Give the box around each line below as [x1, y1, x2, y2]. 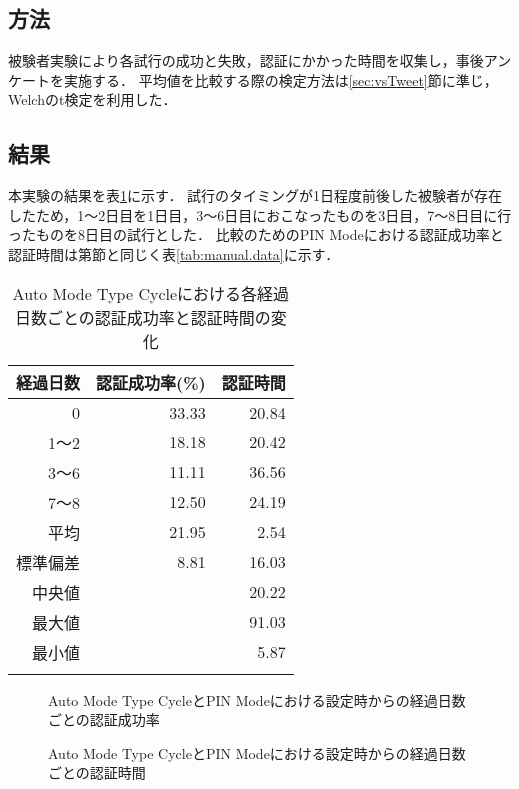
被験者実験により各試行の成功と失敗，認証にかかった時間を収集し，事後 [8, 50, 484, 71]
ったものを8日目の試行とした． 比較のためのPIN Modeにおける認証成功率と [8, 224, 504, 245]
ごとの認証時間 [48, 762, 146, 783]
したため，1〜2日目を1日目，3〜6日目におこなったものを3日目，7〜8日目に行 [8, 204, 512, 225]
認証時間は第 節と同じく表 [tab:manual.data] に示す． [8, 243, 340, 264]
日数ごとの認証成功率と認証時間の [14, 305, 271, 329]
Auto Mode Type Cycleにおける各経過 [12, 281, 290, 305]
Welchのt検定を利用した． [8, 89, 177, 110]
